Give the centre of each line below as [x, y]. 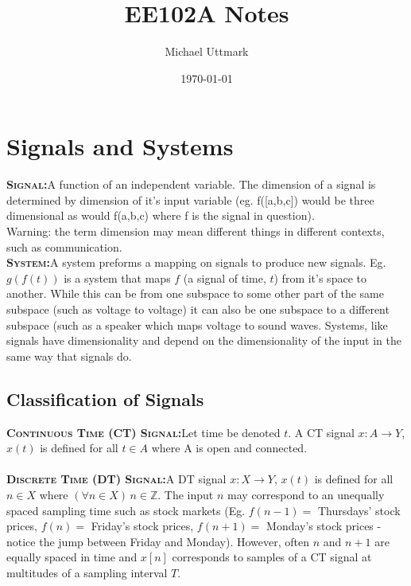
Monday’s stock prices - [324, 526]
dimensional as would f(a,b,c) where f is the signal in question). [161, 215]
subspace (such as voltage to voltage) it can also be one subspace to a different [198, 309]
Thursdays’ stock [359, 510]
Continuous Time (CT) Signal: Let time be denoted [143, 432]
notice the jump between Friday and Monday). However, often [158, 541]
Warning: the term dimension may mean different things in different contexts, [196, 231]
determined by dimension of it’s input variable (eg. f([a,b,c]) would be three [190, 199]
